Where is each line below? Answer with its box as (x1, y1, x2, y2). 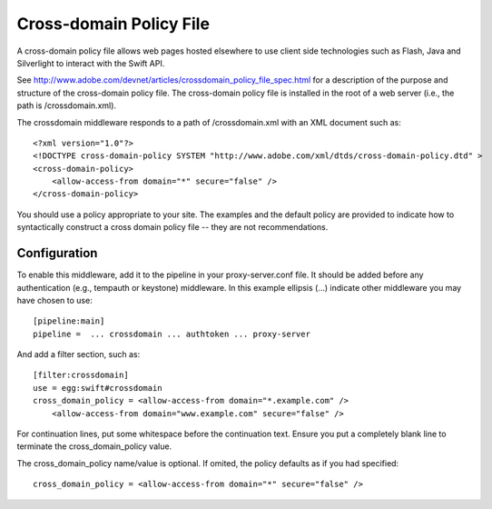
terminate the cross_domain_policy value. (16, 441, 172, 452)
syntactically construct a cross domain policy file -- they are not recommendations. (16, 222, 329, 233)
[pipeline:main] (33, 316, 105, 326)
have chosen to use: (16, 294, 93, 305)
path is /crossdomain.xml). (16, 100, 117, 111)
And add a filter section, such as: (16, 349, 141, 360)
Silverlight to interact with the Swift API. (16, 57, 165, 68)
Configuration (16, 245, 98, 261)
